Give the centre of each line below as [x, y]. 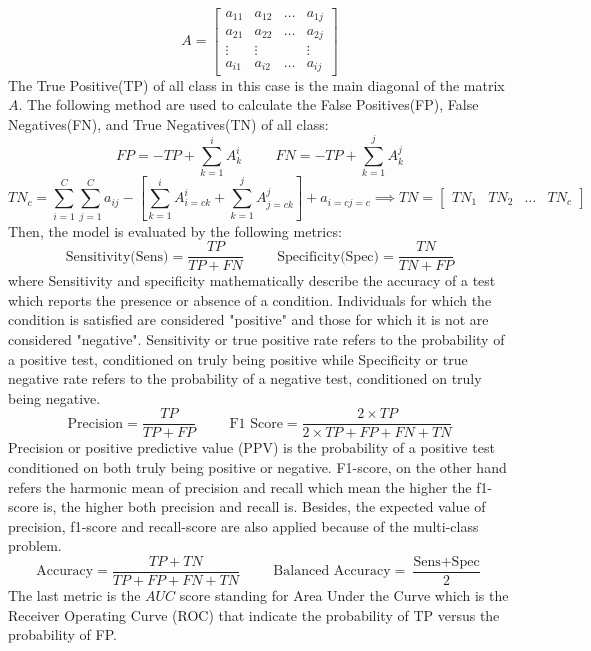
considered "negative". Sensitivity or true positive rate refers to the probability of [256, 338]
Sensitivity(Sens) [117, 256]
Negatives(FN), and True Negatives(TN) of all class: [168, 123]
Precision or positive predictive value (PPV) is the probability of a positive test [251, 447]
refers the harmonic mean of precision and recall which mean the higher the [240, 486]
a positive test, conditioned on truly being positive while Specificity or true [238, 358]
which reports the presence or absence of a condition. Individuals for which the [250, 299]
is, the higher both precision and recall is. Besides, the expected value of [264, 506]
